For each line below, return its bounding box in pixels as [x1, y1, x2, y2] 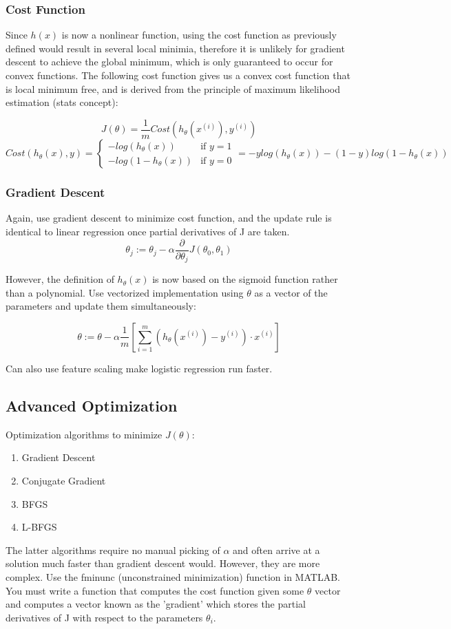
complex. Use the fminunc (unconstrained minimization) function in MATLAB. [6, 569, 340, 584]
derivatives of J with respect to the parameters [6, 610, 203, 624]
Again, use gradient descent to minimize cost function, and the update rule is [6, 211, 332, 225]
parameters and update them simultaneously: [6, 299, 196, 313]
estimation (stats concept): [6, 95, 118, 109]
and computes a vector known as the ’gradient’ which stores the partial [6, 597, 306, 611]
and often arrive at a [233, 542, 320, 557]
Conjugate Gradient [21, 473, 106, 487]
